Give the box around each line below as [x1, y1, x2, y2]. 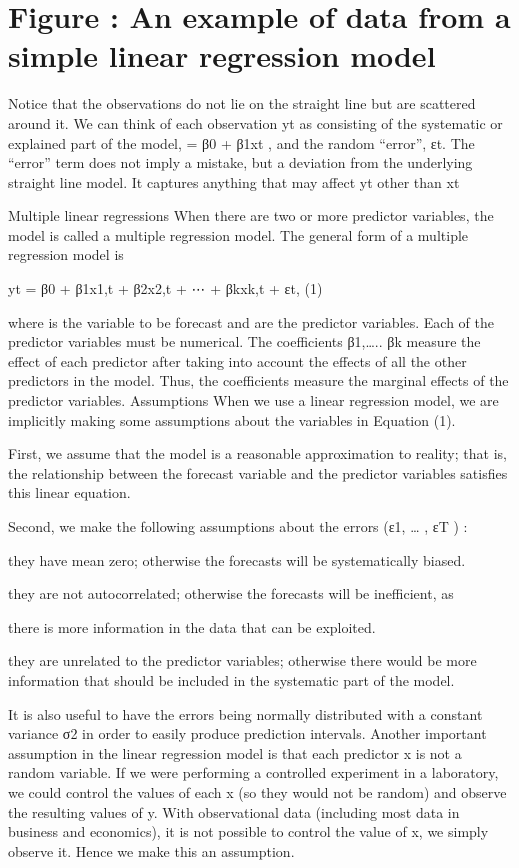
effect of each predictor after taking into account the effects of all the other [8, 350, 467, 371]
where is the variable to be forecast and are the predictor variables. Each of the [8, 311, 495, 332]
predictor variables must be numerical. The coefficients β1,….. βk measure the [8, 331, 481, 352]
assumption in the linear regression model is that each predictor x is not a [8, 742, 462, 763]
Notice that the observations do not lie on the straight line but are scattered [8, 93, 476, 114]
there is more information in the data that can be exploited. [8, 616, 376, 637]
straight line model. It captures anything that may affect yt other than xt [8, 171, 460, 192]
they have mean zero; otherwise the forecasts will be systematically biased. [8, 549, 466, 570]
